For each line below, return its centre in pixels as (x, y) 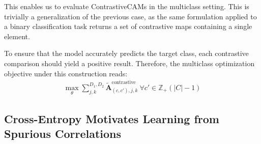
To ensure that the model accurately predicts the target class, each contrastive (126, 53)
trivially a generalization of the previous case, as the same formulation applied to (130, 16)
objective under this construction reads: (66, 73)
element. (17, 36)
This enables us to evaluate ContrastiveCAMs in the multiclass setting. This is (127, 6)
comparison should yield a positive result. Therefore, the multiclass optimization (129, 63)
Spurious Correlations (63, 133)
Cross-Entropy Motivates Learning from (112, 118)
